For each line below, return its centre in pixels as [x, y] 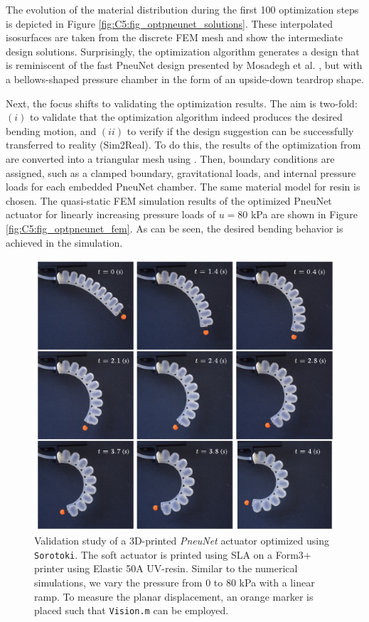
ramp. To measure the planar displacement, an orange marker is [174, 596]
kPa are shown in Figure [304, 214]
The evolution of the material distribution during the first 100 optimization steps [182, 9]
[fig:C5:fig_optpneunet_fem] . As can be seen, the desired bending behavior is [175, 228]
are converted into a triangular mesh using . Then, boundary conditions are [170, 158]
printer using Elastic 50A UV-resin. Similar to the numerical [166, 568]
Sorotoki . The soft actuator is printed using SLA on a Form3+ [173, 554]
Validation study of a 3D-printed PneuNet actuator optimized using [182, 541]
